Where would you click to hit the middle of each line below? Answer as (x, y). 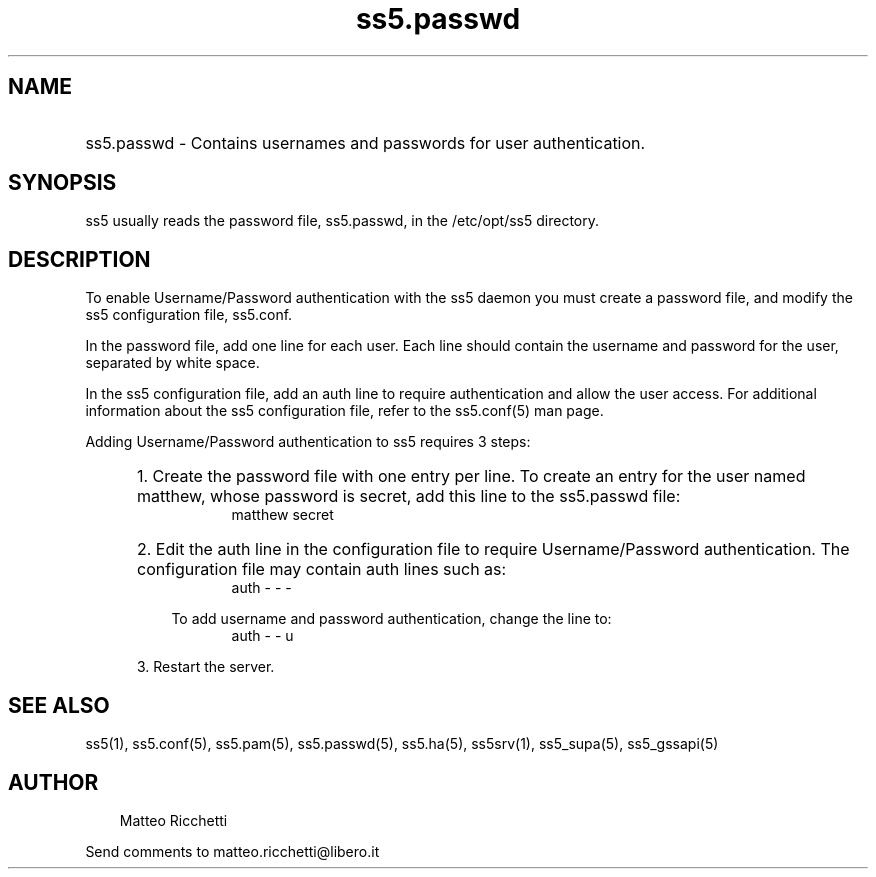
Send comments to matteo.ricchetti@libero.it (232, 851)
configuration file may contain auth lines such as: (322, 569)
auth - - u (262, 636)
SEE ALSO (59, 705)
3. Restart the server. (206, 667)
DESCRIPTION (79, 259)
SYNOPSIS (62, 183)
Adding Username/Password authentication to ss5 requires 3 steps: (308, 442)
